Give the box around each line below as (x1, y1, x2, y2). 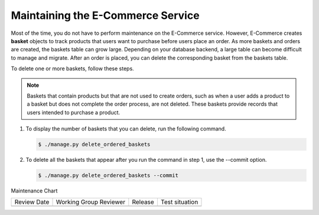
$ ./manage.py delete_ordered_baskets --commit (38, 172, 178, 179)
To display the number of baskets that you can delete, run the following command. (25, 125, 227, 132)
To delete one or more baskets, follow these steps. (11, 65, 134, 72)
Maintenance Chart (11, 187, 58, 194)
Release (132, 198, 155, 206)
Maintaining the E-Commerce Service (11, 9, 200, 22)
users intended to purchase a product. (27, 109, 121, 116)
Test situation (160, 198, 198, 206)
